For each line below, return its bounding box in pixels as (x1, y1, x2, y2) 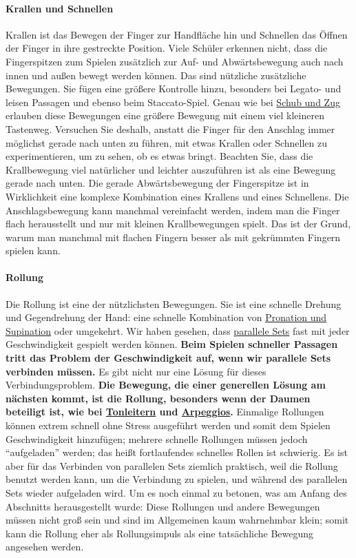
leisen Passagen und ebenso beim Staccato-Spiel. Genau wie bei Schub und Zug (6, 94, 340, 109)
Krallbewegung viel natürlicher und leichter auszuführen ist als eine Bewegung (6, 162, 336, 176)
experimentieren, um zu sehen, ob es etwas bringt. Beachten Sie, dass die (6, 149, 313, 163)
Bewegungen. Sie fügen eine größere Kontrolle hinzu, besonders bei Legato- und (6, 81, 342, 96)
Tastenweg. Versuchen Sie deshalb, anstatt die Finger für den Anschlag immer (6, 121, 335, 136)
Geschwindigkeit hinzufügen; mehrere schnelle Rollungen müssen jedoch (6, 431, 308, 446)
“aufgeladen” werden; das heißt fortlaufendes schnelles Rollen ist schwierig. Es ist (6, 445, 348, 459)
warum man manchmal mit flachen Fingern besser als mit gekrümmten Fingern (6, 229, 341, 244)
